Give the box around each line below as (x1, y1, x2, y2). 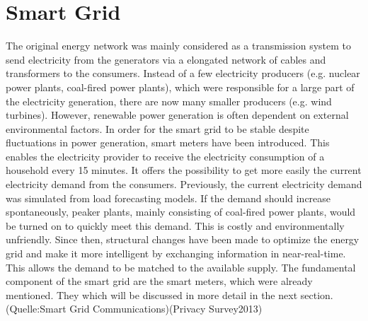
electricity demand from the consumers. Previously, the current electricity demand (6, 177, 362, 192)
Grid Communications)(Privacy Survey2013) (69, 301, 263, 316)
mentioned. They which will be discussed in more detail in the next (6, 287, 298, 302)
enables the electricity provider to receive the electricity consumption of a (6, 148, 325, 163)
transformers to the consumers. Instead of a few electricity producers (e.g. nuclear (6, 66, 360, 81)
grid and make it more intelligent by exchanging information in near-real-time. (6, 246, 346, 261)
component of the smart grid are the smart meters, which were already (6, 274, 313, 288)
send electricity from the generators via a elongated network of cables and (6, 52, 326, 66)
